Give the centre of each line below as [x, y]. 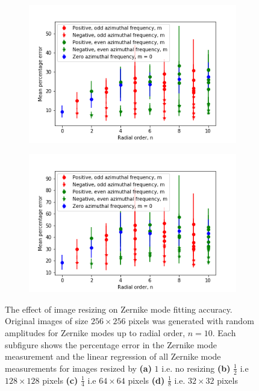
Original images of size [47, 321]
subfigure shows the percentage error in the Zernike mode [111, 344]
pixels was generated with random [191, 321]
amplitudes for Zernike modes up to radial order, [95, 333]
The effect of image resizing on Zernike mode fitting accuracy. [119, 309]
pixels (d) [146, 380]
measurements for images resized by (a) [78, 368]
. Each [224, 333]
